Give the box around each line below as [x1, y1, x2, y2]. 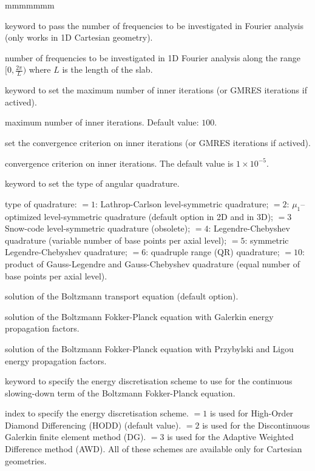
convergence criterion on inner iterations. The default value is [5, 156, 234, 169]
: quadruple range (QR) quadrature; [146, 246, 280, 258]
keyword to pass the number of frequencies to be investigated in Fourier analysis [5, 19, 304, 32]
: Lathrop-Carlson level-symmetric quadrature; [95, 197, 269, 210]
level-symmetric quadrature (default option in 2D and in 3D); [44, 210, 274, 222]
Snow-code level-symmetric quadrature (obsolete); [5, 222, 191, 235]
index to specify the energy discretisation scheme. [5, 407, 189, 419]
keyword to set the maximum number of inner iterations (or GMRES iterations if [5, 84, 307, 96]
